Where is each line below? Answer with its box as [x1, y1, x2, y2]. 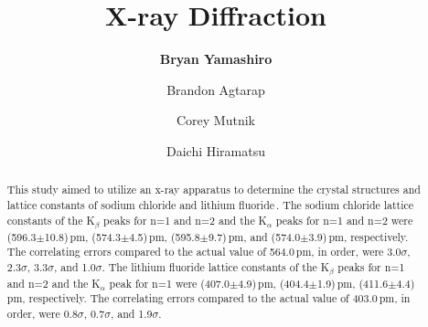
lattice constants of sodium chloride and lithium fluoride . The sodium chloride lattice [6, 196, 414, 212]
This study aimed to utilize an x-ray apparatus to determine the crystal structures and [6, 182, 421, 197]
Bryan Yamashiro [159, 49, 273, 69]
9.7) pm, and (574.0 [208, 228, 301, 244]
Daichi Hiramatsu [166, 141, 266, 160]
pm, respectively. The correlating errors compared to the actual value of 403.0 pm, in [6, 290, 411, 306]
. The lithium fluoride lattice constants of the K [102, 258, 330, 274]
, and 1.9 [110, 306, 153, 322]
